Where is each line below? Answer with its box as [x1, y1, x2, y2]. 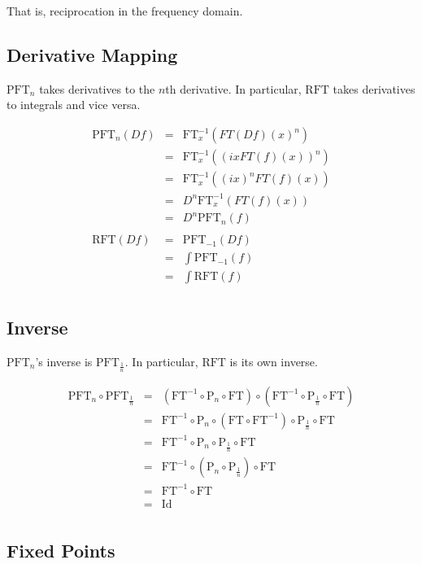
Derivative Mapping [7, 42, 178, 67]
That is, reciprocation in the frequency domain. [7, 2, 243, 19]
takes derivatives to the [39, 80, 155, 97]
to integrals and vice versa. [7, 96, 141, 113]
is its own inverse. [229, 352, 318, 369]
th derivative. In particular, [165, 80, 302, 97]
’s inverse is [35, 352, 93, 369]
